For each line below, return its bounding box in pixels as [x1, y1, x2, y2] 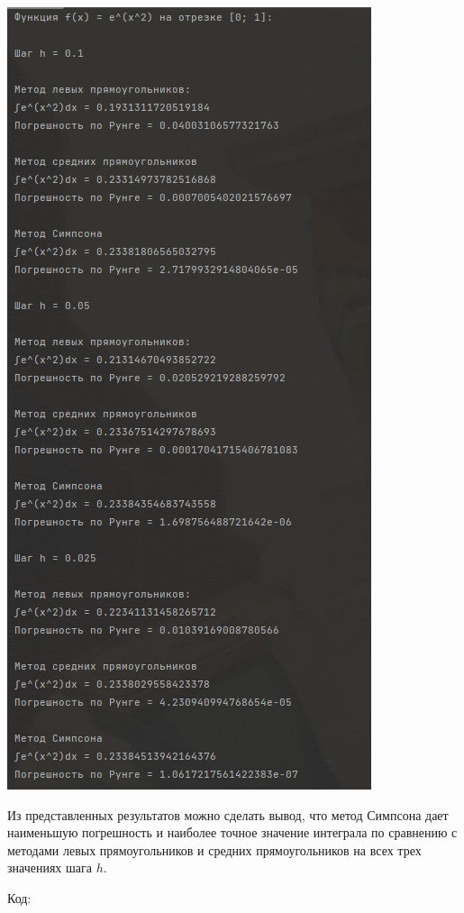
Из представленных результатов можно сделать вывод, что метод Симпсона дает [7, 805, 449, 824]
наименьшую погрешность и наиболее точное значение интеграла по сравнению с [7, 823, 458, 842]
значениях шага [7, 858, 92, 877]
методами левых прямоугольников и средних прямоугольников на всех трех [7, 840, 422, 859]
